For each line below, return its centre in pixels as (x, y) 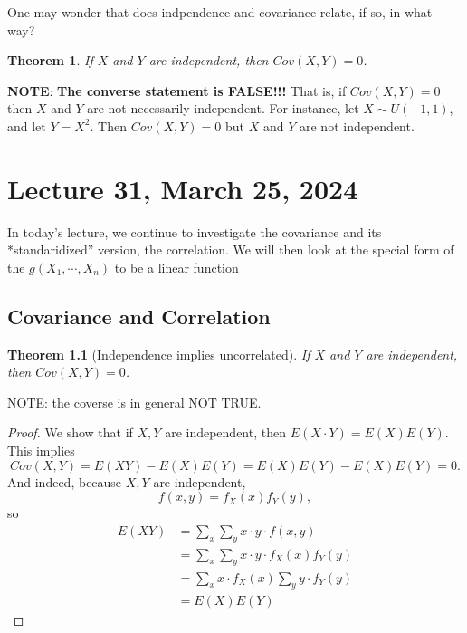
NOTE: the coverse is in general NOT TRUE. (134, 402)
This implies (41, 451)
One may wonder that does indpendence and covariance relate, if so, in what (220, 12)
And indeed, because (65, 481)
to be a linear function (176, 267)
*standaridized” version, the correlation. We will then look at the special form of (231, 249)
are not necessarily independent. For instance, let (223, 108)
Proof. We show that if (70, 432)
